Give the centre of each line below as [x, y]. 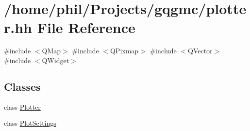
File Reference [86, 27]
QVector [200, 51]
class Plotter [22, 106]
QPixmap [124, 51]
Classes [22, 86]
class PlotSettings [30, 123]
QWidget [56, 60]
